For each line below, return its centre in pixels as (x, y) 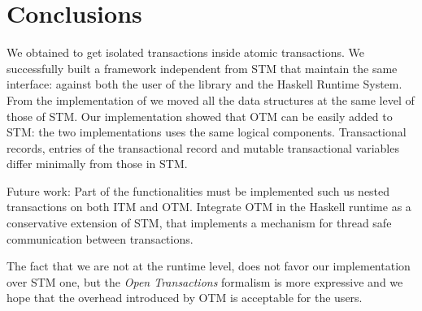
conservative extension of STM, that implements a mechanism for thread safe (199, 223)
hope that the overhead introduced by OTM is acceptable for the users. (185, 298)
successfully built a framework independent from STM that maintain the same (202, 68)
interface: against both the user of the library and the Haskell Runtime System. (204, 84)
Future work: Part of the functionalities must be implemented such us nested (198, 190)
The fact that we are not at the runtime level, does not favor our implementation (209, 266)
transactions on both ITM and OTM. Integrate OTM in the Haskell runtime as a (209, 207)
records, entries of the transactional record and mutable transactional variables (203, 147)
